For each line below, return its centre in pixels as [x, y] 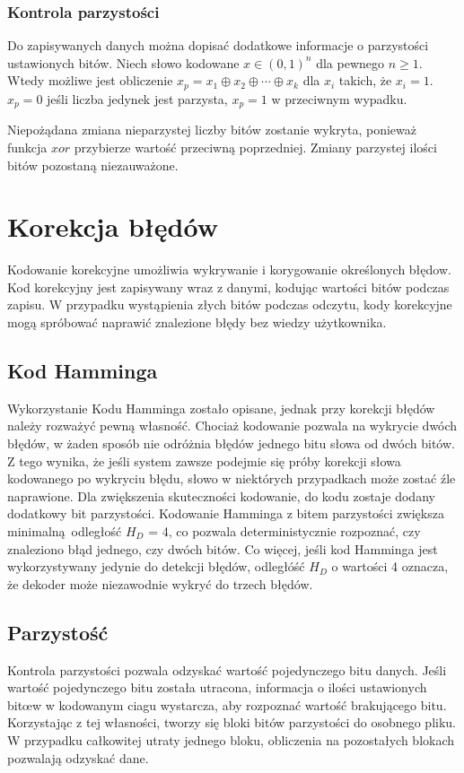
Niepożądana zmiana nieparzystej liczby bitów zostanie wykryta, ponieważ [212, 130]
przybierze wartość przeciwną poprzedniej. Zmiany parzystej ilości [255, 147]
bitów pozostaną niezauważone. [93, 165]
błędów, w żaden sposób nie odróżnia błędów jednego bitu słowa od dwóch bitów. [231, 443]
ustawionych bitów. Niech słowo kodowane [123, 62]
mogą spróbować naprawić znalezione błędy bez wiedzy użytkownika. [197, 322]
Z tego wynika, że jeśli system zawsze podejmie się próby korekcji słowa [204, 460]
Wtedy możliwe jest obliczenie [90, 80]
